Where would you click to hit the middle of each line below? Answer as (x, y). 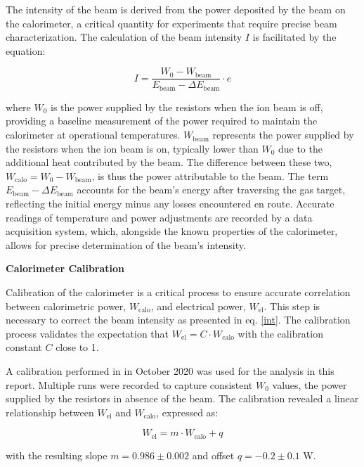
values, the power (310, 384)
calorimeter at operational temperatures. (93, 135)
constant (24, 347)
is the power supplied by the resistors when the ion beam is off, (187, 107)
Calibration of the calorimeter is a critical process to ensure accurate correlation (178, 292)
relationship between (50, 412)
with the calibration (280, 333)
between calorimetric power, (66, 306)
